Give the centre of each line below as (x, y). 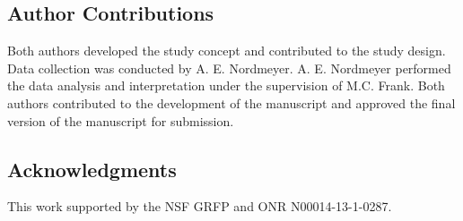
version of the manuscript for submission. (121, 120)
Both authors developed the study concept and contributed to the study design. (227, 51)
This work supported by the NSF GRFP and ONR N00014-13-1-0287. (200, 206)
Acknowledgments (92, 169)
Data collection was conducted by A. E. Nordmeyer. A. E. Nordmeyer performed (229, 68)
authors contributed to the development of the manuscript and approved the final (231, 102)
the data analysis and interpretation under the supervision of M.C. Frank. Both (226, 85)
